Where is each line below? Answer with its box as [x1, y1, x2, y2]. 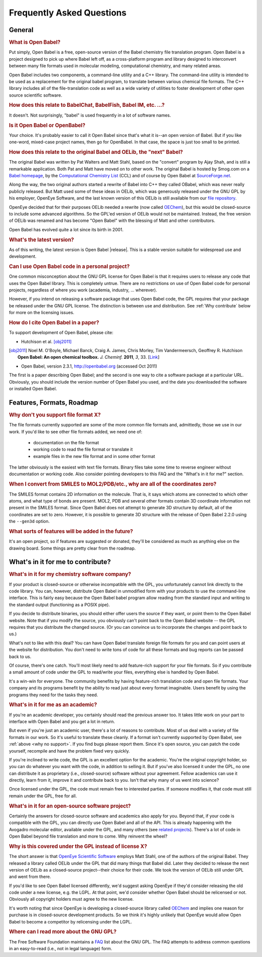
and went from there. [9, 874, 51, 880]
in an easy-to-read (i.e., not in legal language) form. [9, 946, 113, 952]
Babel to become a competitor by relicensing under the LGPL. [9, 919, 132, 924]
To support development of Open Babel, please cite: [9, 330, 114, 336]
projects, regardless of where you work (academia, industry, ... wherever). [9, 287, 157, 293]
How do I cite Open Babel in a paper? [9, 319, 99, 326]
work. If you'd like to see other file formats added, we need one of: [9, 429, 143, 435]
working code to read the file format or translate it [33, 447, 133, 453]
